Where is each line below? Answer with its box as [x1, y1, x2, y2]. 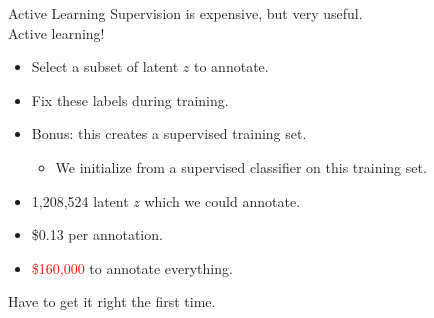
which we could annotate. [144, 190, 301, 211]
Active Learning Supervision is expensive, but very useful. [8, 3, 363, 23]
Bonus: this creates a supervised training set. [31, 123, 307, 144]
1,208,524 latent [31, 190, 129, 211]
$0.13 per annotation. [31, 224, 163, 245]
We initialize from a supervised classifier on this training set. [55, 156, 427, 177]
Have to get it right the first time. [8, 291, 216, 312]
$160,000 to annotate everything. [31, 257, 233, 278]
